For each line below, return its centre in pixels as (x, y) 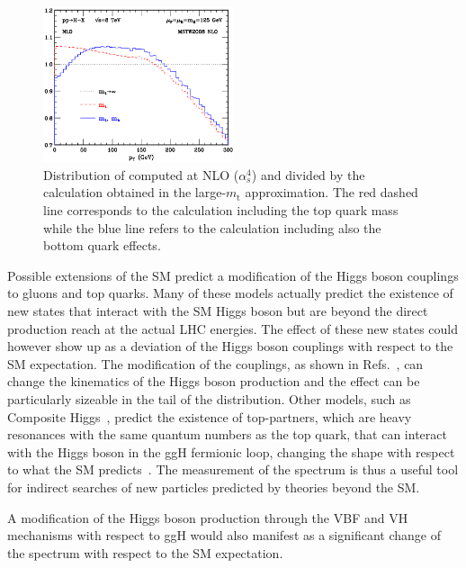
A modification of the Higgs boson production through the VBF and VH (208, 517)
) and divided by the (308, 174)
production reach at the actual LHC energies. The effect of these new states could (233, 328)
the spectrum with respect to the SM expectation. (145, 552)
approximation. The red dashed (332, 192)
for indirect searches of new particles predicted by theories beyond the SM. (214, 487)
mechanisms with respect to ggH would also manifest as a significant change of (224, 535)
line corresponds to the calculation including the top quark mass (221, 210)
